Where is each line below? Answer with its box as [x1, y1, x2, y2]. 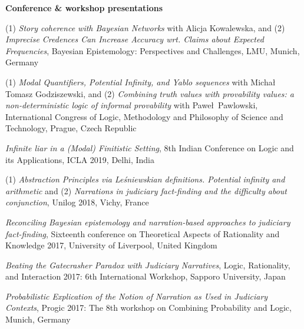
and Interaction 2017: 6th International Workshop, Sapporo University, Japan [5, 270, 286, 283]
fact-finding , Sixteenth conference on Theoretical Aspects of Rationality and [5, 227, 280, 240]
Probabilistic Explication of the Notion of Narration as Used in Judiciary [5, 290, 268, 302]
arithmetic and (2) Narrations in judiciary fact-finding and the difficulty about [5, 184, 287, 197]
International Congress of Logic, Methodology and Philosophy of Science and [5, 110, 283, 122]
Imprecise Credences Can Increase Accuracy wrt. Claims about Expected [5, 33, 264, 45]
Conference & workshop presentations [5, 2, 163, 14]
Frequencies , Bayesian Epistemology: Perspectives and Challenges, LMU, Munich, [5, 44, 300, 57]
